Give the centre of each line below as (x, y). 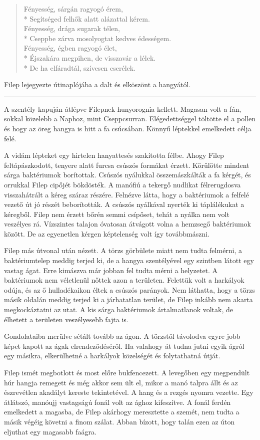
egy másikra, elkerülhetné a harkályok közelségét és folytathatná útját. (112, 356)
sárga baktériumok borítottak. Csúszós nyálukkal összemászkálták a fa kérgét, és (127, 175)
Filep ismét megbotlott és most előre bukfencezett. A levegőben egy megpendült (127, 372)
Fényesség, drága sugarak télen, (72, 28)
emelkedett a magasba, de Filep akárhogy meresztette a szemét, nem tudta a (122, 412)
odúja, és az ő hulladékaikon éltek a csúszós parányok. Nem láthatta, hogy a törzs (129, 289)
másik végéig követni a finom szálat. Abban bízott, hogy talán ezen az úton (119, 421)
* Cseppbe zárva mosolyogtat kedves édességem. (97, 38)
